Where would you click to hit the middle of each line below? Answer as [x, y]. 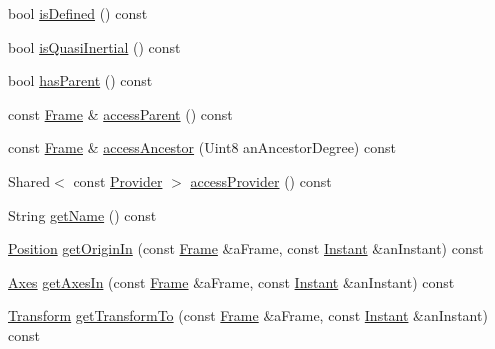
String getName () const [82, 214]
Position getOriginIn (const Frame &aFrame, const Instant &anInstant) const [246, 248]
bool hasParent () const [80, 80]
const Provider [118, 180]
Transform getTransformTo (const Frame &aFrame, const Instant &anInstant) [248, 315]
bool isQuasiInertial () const [94, 46]
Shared [29, 180]
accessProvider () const [261, 180]
